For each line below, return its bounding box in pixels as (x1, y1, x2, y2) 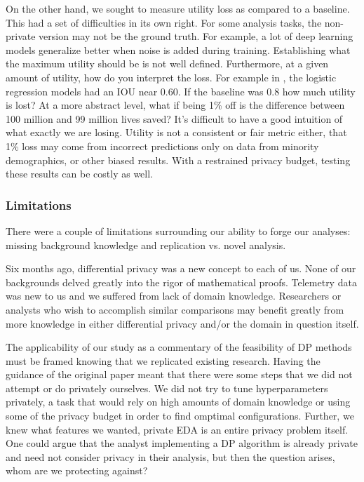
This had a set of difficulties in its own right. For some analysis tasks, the (6, 15, 322, 29)
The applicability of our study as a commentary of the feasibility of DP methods (6, 340, 352, 354)
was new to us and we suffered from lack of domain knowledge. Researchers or (6, 288, 342, 303)
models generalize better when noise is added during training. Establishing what (6, 42, 351, 57)
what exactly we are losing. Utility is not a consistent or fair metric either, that (6, 125, 347, 140)
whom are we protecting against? (6, 463, 148, 478)
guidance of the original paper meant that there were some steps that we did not (6, 367, 353, 382)
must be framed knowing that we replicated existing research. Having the (6, 353, 321, 368)
